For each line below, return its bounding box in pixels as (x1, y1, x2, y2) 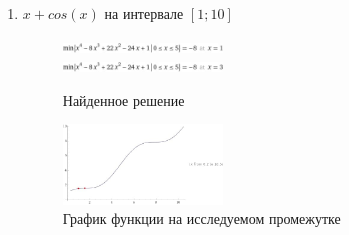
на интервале (104, 3, 184, 23)
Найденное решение (62, 89, 185, 110)
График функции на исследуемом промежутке (62, 208, 341, 229)
